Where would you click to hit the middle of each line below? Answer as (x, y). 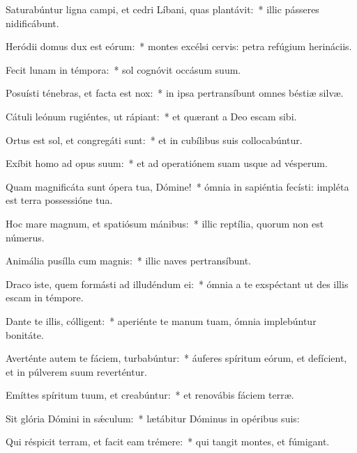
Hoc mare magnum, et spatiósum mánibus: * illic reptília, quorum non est (165, 223)
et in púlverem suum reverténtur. (76, 371)
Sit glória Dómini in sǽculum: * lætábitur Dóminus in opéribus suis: (153, 418)
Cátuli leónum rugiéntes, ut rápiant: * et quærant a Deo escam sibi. (151, 116)
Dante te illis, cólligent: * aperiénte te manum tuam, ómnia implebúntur (161, 320)
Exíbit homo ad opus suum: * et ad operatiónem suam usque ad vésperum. (167, 163)
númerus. (25, 237)
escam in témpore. (45, 297)
